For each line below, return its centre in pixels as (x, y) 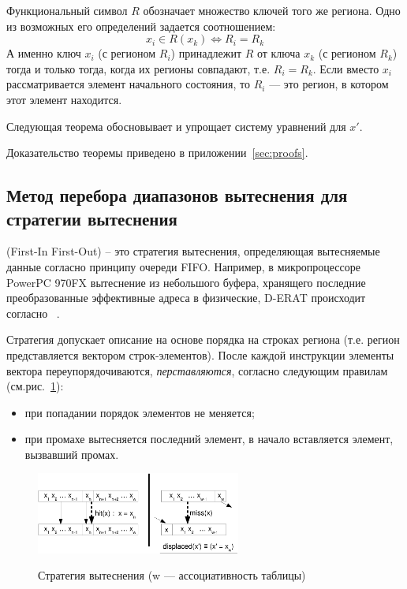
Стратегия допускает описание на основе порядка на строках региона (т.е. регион (203, 339)
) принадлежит (206, 53)
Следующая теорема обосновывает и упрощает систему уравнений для (176, 126)
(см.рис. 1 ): (35, 386)
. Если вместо (346, 68)
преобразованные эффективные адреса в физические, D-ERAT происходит (186, 298)
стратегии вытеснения (92, 218)
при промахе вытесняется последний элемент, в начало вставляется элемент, (209, 439)
